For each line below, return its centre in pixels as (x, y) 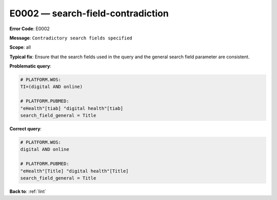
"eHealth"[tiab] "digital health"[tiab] (72, 108)
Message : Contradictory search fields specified (71, 38)
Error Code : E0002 (29, 29)
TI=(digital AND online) (52, 87)
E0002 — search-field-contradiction (89, 13)
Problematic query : (30, 66)
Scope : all (20, 47)
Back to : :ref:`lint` (28, 191)
